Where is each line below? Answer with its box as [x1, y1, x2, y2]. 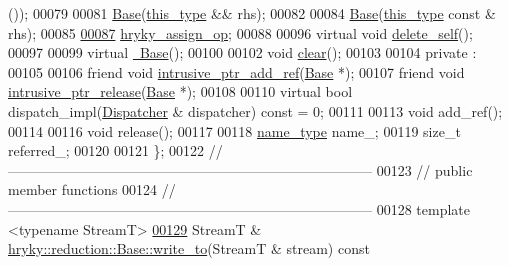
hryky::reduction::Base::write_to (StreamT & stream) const [8, 238, 370, 259]
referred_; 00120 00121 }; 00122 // [8, 140, 223, 161]
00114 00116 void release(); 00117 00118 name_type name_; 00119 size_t [8, 120, 461, 141]
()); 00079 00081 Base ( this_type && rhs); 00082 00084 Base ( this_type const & [8, 3, 496, 23]
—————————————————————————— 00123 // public [8, 159, 473, 180]
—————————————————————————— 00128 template [8, 198, 470, 219]
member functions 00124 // [8, 179, 176, 200]
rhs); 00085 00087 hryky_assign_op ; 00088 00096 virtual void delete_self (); [8, 22, 473, 43]
